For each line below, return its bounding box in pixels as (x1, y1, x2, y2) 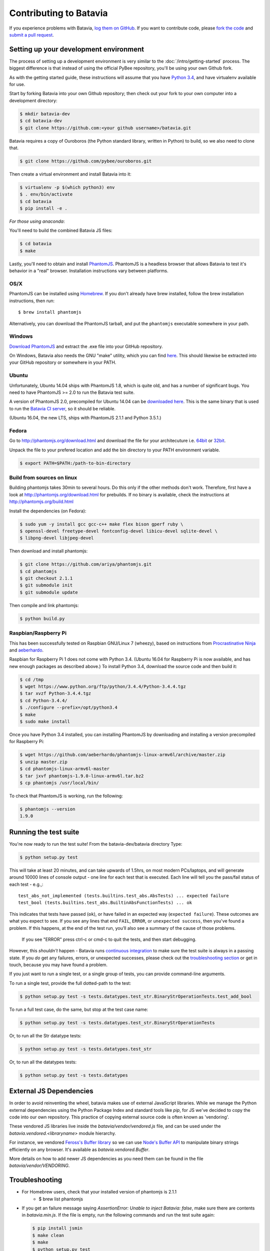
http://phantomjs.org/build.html (9, 498, 73, 505)
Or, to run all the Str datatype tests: (9, 1032, 82, 1038)
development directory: (9, 98, 57, 104)
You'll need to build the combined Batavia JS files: (9, 228, 112, 234)
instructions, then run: (9, 298, 55, 304)
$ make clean (32, 1232, 64, 1238)
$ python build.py (19, 615, 65, 621)
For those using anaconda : (9, 218, 65, 225)
